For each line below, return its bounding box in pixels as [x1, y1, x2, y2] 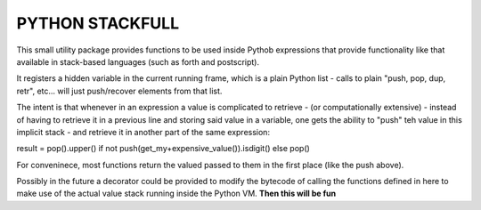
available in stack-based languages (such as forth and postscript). [16, 56, 260, 67]
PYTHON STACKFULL [16, 13, 180, 33]
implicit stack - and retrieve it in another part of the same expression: [16, 126, 271, 137]
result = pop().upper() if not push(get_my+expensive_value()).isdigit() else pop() [16, 143, 311, 154]
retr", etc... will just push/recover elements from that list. [16, 85, 223, 96]
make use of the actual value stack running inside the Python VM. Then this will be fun [16, 188, 337, 199]
